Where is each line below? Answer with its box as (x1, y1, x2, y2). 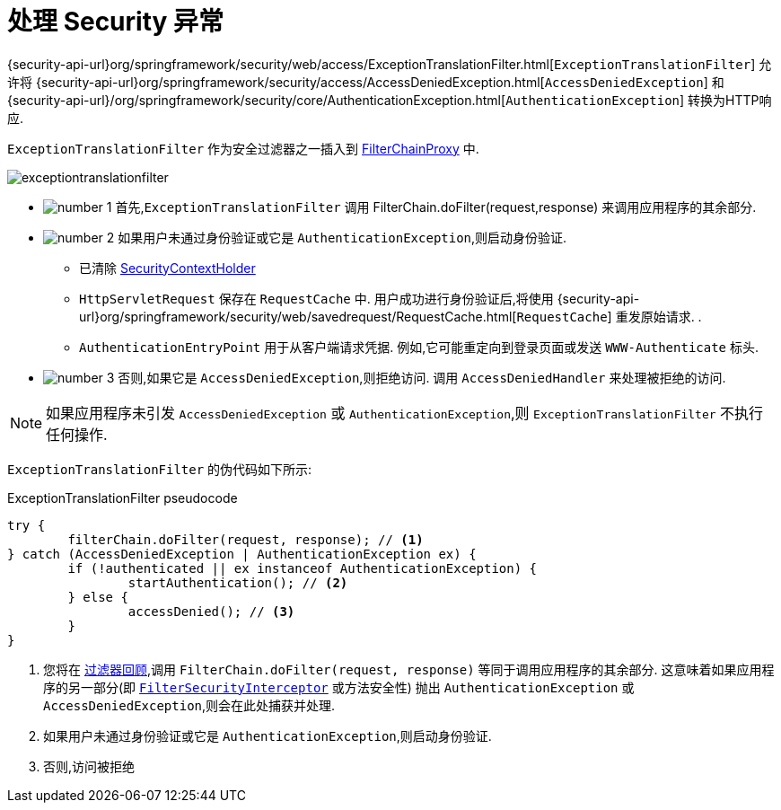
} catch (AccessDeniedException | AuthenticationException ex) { (7, 546, 477, 561)
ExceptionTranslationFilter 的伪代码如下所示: (7, 461, 312, 477)
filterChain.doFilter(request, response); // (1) (67, 532, 424, 547)
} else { (67, 589, 128, 604)
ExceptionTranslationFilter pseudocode (7, 489, 238, 506)
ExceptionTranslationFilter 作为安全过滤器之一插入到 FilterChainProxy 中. (7, 140, 479, 156)
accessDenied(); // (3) (127, 603, 295, 619)
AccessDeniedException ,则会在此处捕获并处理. (43, 697, 336, 713)
